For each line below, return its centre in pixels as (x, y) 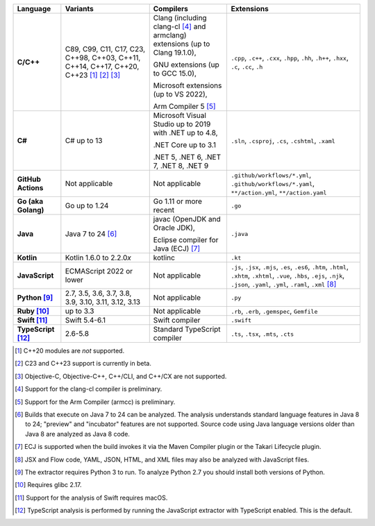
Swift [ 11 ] (32, 320)
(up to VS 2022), (180, 94)
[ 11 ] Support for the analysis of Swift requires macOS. (91, 498)
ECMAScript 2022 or (99, 271)
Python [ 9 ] (35, 297)
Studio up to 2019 (182, 124)
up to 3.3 (80, 311)
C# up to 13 (84, 141)
